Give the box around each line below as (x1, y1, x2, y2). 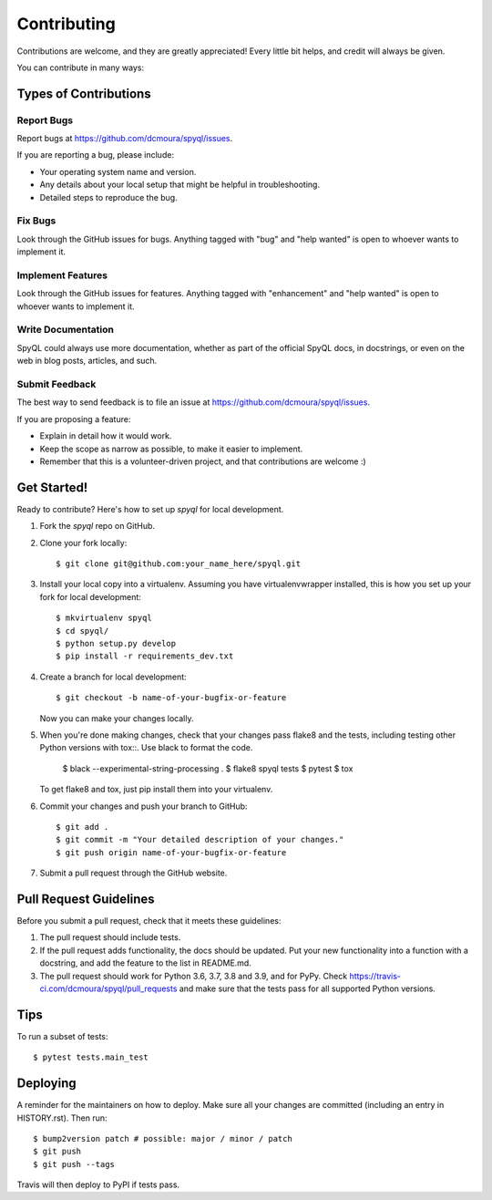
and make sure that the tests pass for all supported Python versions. (179, 983, 436, 994)
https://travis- (349, 970, 401, 981)
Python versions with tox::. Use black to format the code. (39, 742, 253, 753)
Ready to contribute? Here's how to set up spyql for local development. (16, 503, 284, 514)
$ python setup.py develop (56, 638, 177, 648)
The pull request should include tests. (39, 932, 181, 943)
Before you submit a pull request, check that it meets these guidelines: (16, 915, 282, 926)
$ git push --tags (33, 1159, 116, 1169)
